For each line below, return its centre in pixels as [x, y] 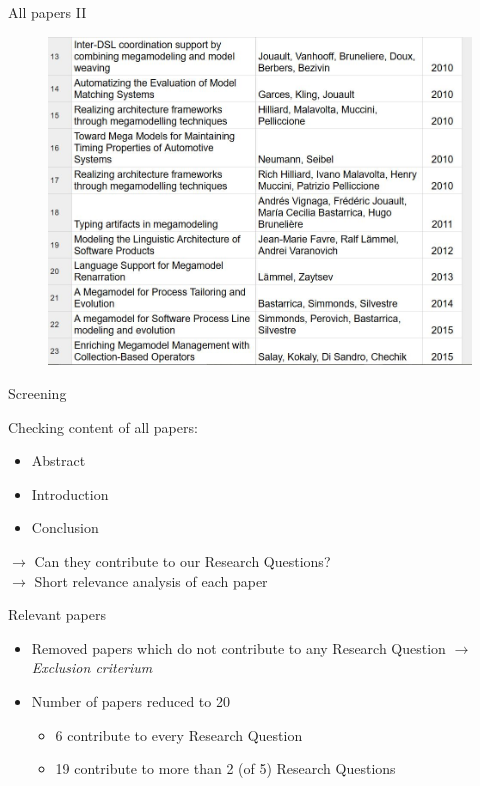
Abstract [58, 460]
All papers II [47, 12]
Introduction [70, 493]
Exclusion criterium [92, 667]
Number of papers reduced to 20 [130, 700]
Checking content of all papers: [103, 426]
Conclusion [65, 527]
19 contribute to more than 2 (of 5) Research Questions [225, 768]
